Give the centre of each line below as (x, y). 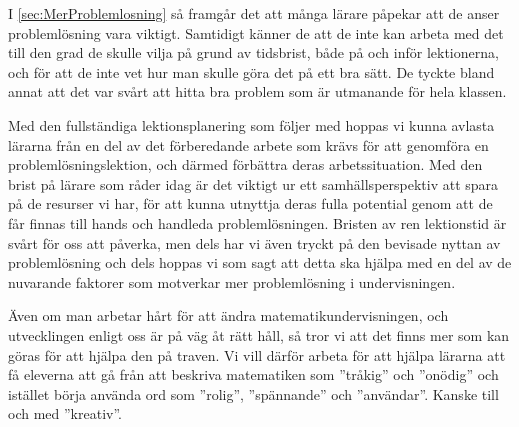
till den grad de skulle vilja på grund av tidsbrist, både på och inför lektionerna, (253, 52)
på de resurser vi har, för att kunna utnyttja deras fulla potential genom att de (250, 203)
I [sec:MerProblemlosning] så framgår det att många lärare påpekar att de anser (254, 13)
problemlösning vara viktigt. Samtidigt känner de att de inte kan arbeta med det (256, 32)
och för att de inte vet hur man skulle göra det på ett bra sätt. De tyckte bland (251, 71)
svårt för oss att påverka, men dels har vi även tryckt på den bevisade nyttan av (254, 242)
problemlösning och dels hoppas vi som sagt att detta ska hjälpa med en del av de (260, 262)
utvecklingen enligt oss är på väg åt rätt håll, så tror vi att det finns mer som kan (259, 334)
